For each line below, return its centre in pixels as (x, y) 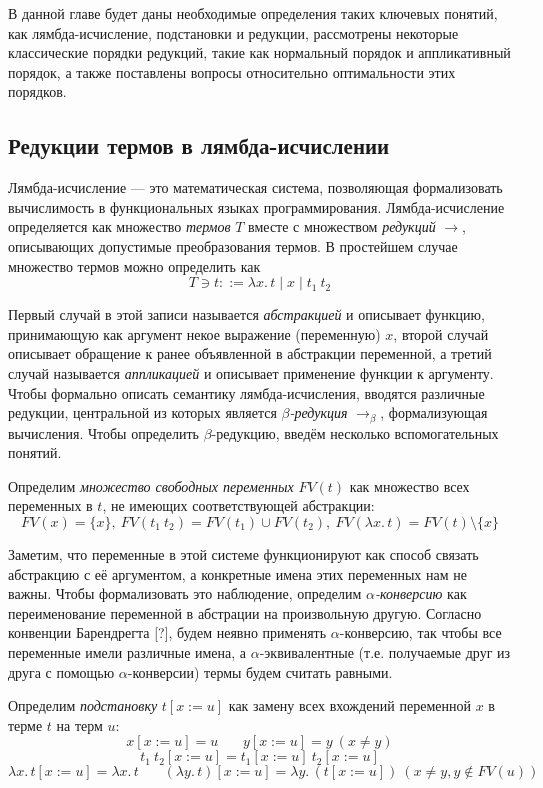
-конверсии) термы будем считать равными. (260, 671)
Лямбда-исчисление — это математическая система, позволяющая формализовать (255, 187)
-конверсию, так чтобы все (420, 632)
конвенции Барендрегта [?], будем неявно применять (167, 632)
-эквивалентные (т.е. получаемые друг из (385, 651)
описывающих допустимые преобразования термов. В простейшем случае (233, 245)
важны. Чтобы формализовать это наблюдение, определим (185, 593)
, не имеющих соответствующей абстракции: (238, 505)
